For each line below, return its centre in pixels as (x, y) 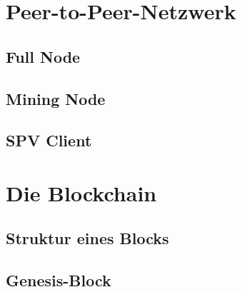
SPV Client (49, 140)
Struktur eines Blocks (87, 238)
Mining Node (56, 98)
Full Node (43, 56)
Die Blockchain (81, 192)
